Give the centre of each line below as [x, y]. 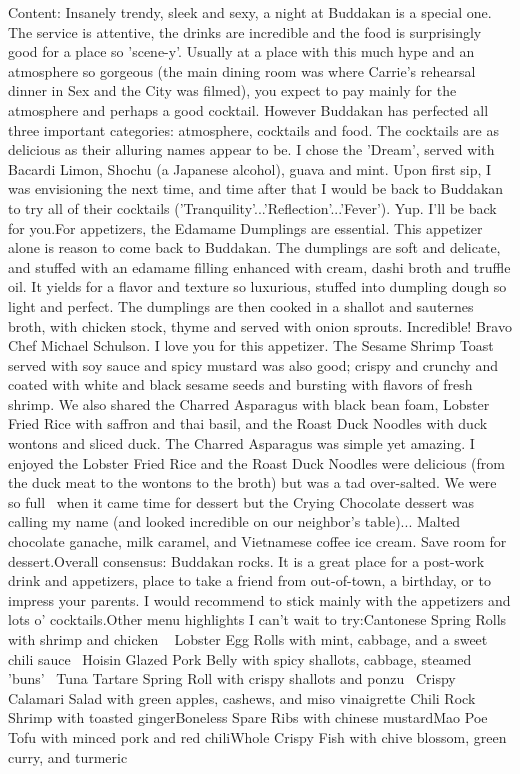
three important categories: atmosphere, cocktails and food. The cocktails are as [253, 129]
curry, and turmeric [68, 756]
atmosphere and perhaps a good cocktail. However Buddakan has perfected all [248, 109]
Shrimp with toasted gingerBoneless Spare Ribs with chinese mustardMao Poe [248, 717]
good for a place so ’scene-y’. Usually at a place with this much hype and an [241, 51]
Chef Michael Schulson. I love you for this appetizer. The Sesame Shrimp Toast [251, 345]
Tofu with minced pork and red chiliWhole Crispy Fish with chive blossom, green [257, 736]
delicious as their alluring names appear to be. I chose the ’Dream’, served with [251, 149]
